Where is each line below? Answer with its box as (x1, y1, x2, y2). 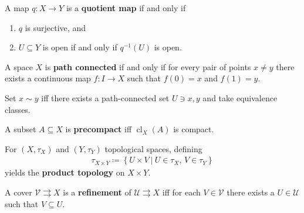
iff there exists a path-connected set (41, 91, 170, 104)
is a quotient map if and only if (66, 2, 186, 13)
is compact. (173, 123, 214, 135)
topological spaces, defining (104, 142, 202, 154)
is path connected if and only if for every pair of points (45, 60, 251, 73)
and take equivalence (202, 91, 278, 104)
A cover (5, 185, 32, 198)
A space (5, 60, 33, 73)
